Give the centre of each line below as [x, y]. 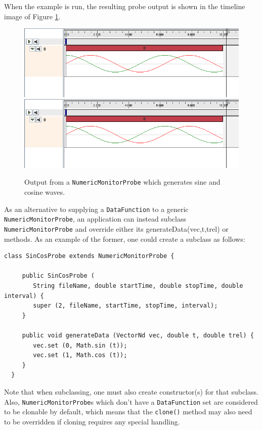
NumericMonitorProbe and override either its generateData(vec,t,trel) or [116, 228]
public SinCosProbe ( [58, 276]
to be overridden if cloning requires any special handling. [92, 421]
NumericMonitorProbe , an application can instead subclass [95, 219]
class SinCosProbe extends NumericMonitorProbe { [89, 256]
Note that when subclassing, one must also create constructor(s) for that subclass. [131, 391]
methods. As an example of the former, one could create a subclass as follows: [125, 239]
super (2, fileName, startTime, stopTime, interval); [125, 306]
